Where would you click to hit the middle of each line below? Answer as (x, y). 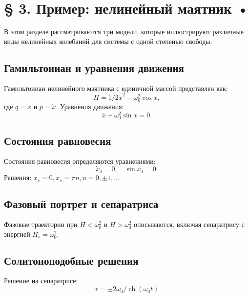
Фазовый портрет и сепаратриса (81, 204)
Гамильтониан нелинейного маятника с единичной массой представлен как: (116, 88)
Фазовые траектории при (41, 224)
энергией (17, 234)
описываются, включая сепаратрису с (189, 224)
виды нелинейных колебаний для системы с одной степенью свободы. (108, 41)
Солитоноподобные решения (71, 260)
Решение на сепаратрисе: (41, 281)
